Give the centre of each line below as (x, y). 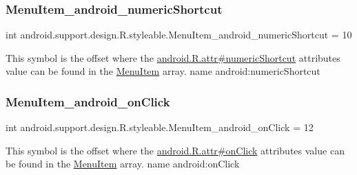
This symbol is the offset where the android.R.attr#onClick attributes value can (175, 150)
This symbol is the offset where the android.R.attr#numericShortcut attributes (173, 57)
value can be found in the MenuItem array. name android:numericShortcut (163, 71)
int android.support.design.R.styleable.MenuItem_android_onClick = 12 (160, 127)
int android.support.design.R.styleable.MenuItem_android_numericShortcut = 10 (179, 35)
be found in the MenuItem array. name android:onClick (123, 164)
